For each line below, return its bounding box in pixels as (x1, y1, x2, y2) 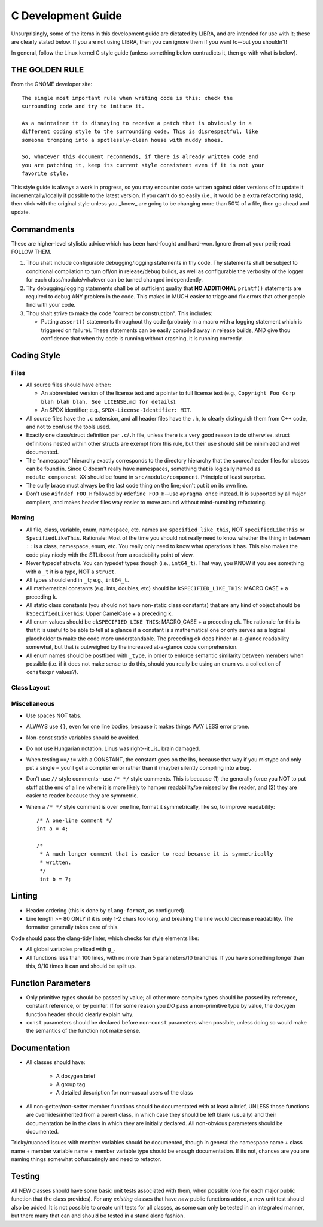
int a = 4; (36, 826, 69, 832)
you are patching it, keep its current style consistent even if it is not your (22, 162, 265, 168)
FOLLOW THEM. (11, 249, 52, 255)
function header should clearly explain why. (26, 1010, 134, 1018)
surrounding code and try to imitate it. (22, 103, 145, 110)
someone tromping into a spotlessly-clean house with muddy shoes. (22, 137, 224, 143)
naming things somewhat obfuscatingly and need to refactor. (11, 1156, 161, 1163)
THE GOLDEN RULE (11, 65, 84, 75)
